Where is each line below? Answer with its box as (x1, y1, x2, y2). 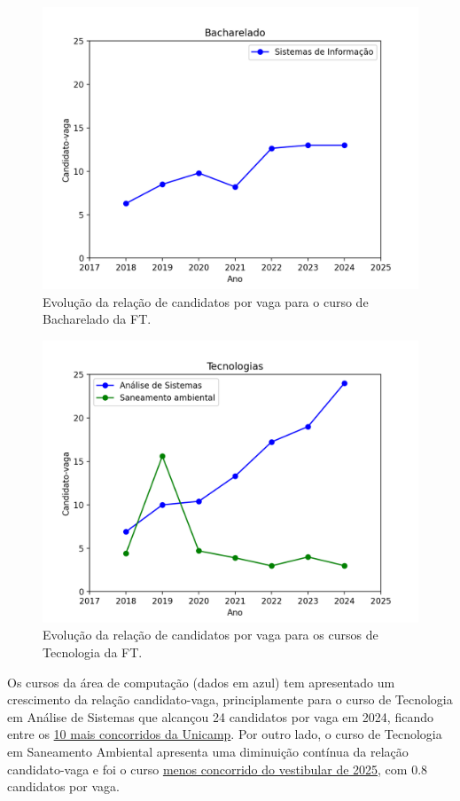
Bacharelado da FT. (43, 310, 152, 328)
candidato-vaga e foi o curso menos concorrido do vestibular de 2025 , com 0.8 (7, 759, 428, 778)
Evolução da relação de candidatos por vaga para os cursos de (43, 625, 378, 644)
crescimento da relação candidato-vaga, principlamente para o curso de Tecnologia (7, 690, 453, 709)
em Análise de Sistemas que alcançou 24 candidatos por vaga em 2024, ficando (7, 707, 433, 726)
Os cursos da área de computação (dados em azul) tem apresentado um (7, 672, 395, 691)
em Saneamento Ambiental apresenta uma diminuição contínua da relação (7, 742, 409, 760)
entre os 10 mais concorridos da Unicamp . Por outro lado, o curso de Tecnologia (7, 725, 442, 743)
